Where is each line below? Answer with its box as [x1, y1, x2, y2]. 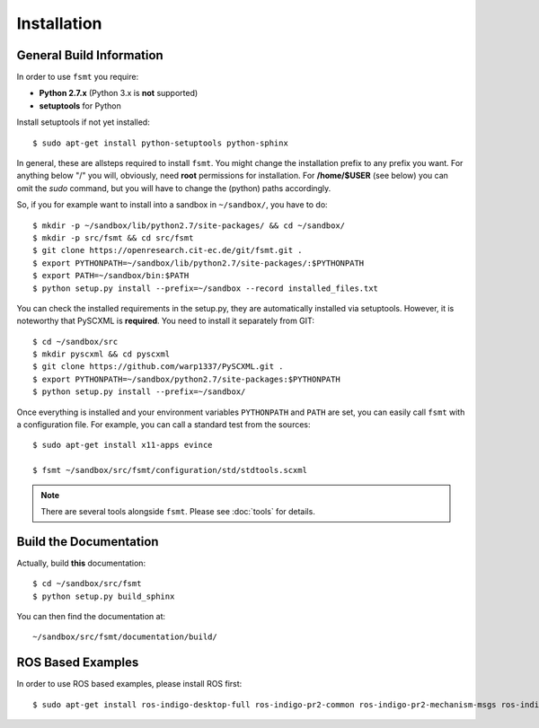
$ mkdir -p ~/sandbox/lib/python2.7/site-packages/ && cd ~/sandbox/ [32, 220, 346, 231]
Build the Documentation [16, 534, 159, 549]
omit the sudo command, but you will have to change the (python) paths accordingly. [16, 182, 331, 193]
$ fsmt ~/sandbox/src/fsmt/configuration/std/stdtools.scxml [32, 465, 307, 476]
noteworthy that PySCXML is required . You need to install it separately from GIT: [16, 315, 314, 327]
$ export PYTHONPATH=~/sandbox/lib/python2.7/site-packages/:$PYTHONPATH [32, 258, 365, 268]
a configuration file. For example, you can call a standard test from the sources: [16, 419, 311, 430]
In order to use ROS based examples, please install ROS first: [16, 679, 243, 689]
